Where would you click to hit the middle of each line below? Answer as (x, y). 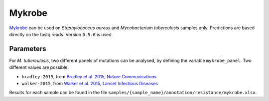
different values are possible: (39, 67)
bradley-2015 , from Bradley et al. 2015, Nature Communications (89, 76)
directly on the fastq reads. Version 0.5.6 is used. (61, 34)
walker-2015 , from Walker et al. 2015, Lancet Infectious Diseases (90, 84)
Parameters (28, 49)
